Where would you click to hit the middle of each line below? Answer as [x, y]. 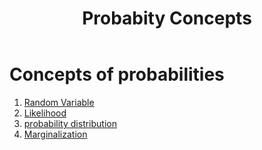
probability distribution [70, 123]
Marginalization [55, 134]
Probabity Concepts [167, 18]
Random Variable [59, 102]
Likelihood [45, 113]
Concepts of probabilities [117, 74]
